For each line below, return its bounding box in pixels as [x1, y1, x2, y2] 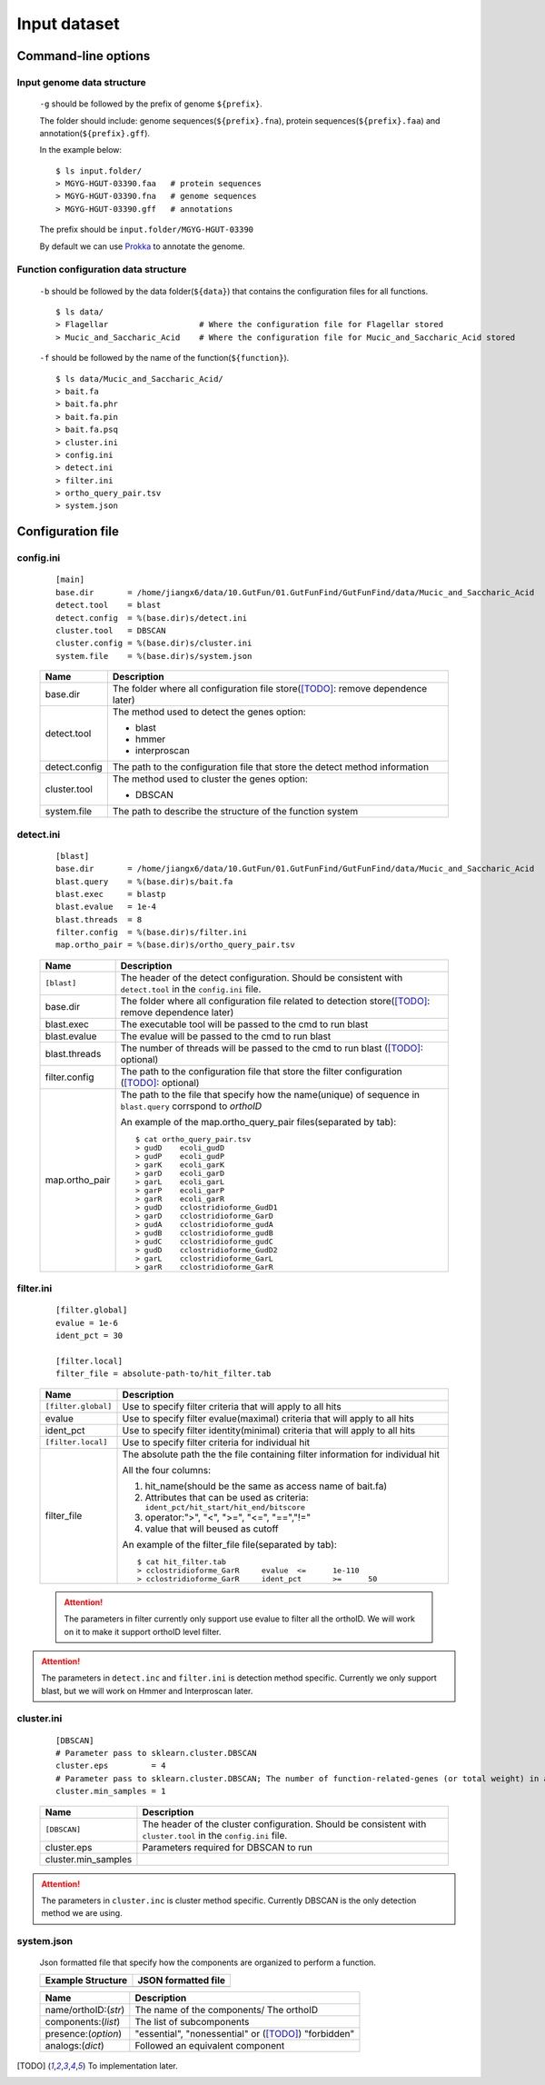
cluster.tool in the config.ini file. [142, 1829, 288, 1841]
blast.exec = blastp [55, 889, 166, 899]
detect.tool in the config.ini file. [120, 983, 262, 995]
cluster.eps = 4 [55, 1761, 166, 1771]
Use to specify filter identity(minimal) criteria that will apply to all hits [122, 1423, 416, 1436]
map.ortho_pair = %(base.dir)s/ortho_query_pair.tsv [55, 940, 295, 950]
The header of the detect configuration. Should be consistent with [120, 971, 403, 983]
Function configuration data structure [16, 264, 187, 276]
